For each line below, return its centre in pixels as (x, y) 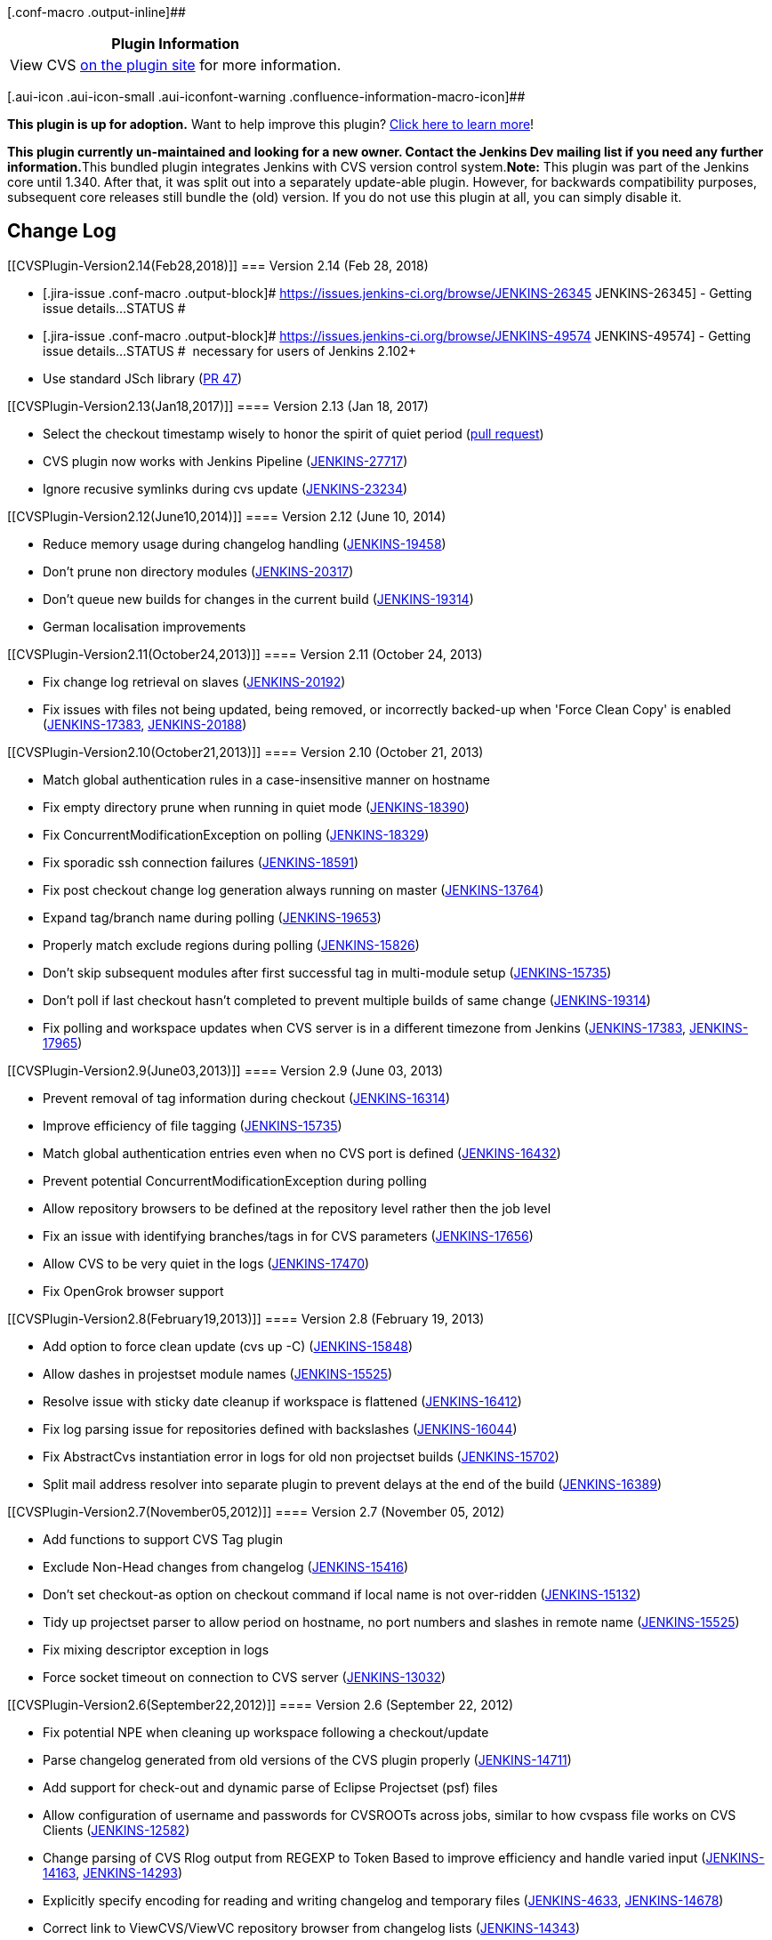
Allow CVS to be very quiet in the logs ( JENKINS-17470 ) (206, 1263)
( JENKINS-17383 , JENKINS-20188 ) (145, 724)
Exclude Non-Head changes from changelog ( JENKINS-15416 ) (226, 1566)
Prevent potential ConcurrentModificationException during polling (235, 1180)
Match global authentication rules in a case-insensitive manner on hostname (266, 779)
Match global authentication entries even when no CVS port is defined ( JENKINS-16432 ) (302, 1153)
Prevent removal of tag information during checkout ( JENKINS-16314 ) (247, 1098)
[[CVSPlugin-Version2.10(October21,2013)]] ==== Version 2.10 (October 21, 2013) (245, 752)
